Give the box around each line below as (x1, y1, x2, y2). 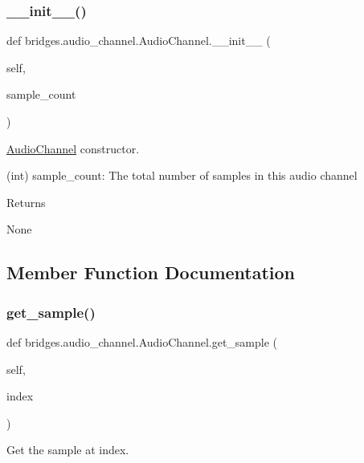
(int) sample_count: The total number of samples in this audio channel (6, 167, 358, 184)
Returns (6, 193, 46, 210)
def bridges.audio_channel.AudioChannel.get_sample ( (6, 333, 278, 350)
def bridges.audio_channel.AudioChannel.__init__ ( (6, 32, 271, 49)
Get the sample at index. (6, 441, 129, 458)
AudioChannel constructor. (6, 140, 140, 156)
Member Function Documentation (6, 260, 296, 285)
